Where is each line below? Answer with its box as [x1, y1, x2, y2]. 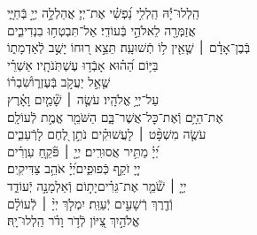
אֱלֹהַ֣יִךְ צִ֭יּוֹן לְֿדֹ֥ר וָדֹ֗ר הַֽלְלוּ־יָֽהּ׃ [7, 211, 140, 230]
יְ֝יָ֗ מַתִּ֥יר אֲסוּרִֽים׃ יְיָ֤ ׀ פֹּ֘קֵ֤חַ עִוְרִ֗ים [7, 141, 160, 160]
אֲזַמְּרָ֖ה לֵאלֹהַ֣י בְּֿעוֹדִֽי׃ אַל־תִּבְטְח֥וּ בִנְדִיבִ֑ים [7, 20, 196, 39]
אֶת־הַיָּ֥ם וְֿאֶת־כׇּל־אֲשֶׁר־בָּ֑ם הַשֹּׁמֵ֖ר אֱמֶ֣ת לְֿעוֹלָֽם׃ [7, 107, 223, 125]
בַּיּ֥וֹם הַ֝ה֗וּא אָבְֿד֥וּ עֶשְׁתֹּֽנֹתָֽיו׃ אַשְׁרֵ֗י [7, 55, 159, 73]
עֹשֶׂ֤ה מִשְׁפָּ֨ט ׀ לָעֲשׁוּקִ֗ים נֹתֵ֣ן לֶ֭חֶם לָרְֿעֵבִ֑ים [7, 125, 206, 143]
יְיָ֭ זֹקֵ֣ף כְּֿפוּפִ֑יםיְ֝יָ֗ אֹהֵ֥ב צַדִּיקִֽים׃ [7, 159, 141, 178]
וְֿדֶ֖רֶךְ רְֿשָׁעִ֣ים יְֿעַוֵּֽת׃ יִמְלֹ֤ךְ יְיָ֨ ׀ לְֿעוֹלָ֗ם [7, 193, 173, 212]
